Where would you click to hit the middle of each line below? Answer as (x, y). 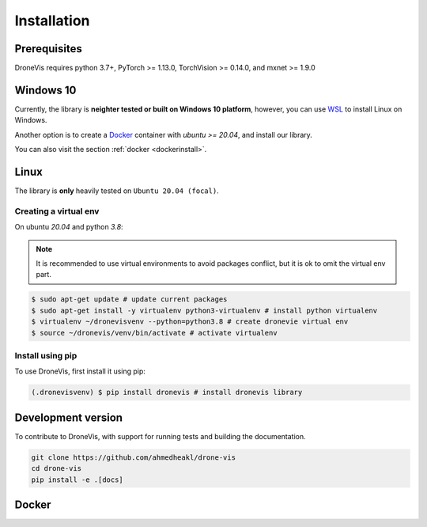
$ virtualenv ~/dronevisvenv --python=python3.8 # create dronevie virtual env (190, 322)
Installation (52, 21)
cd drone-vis (57, 468)
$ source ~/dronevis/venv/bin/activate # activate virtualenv (154, 333)
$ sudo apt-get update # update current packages (129, 300)
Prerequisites (48, 49)
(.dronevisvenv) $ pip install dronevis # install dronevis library (167, 392)
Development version (68, 417)
